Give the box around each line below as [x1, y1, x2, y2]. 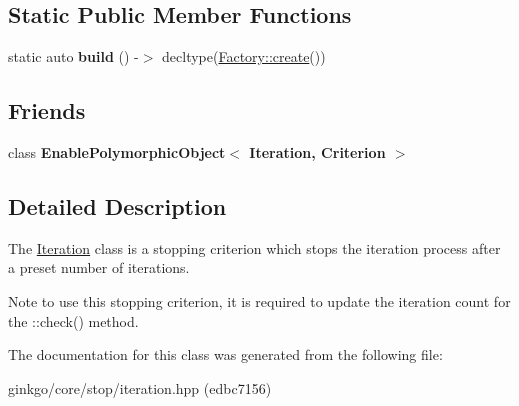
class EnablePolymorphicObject [8, 142, 226, 162]
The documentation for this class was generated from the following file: [8, 344, 443, 365]
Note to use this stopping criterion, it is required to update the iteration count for [8, 290, 511, 311]
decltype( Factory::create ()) [162, 46, 326, 67]
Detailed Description [8, 190, 227, 221]
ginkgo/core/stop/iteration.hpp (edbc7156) [8, 377, 272, 398]
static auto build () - [8, 46, 139, 67]
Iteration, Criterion [249, 142, 386, 162]
